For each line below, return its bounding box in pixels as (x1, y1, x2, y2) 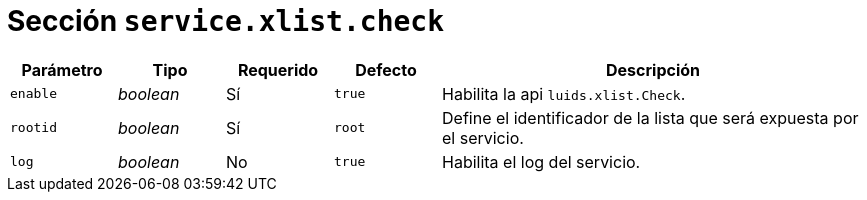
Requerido (237, 59, 319, 80)
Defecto (355, 59, 417, 80)
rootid (10, 120, 57, 136)
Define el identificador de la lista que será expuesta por (442, 107, 859, 128)
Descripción (606, 59, 700, 80)
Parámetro (21, 59, 103, 80)
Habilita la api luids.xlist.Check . (442, 83, 686, 104)
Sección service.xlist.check (7, 4, 445, 38)
